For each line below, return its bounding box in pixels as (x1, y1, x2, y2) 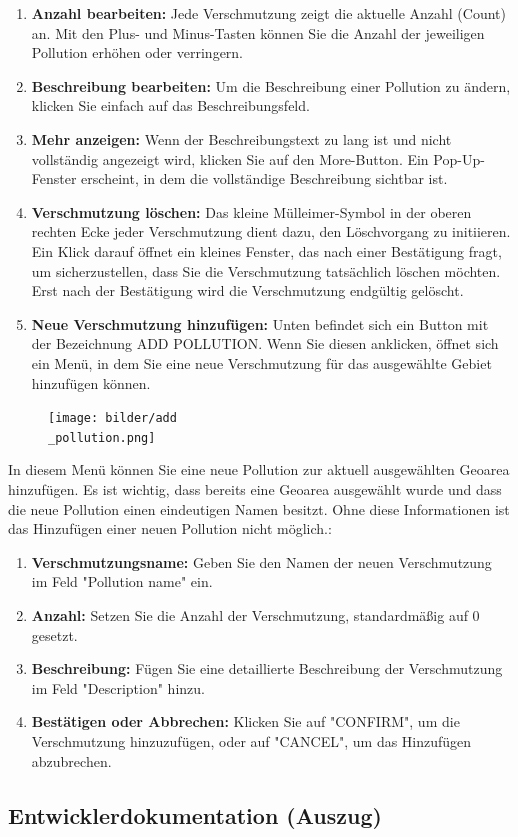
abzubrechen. (31, 750, 112, 771)
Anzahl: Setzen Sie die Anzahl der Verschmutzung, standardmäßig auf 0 (31, 604, 480, 625)
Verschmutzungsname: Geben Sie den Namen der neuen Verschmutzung (31, 551, 492, 572)
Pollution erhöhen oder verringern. (31, 42, 244, 63)
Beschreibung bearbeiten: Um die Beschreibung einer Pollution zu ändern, (31, 75, 511, 96)
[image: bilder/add (48, 411, 177, 426)
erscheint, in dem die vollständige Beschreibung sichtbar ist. (81, 168, 448, 189)
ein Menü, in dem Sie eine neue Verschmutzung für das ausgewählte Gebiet (31, 352, 492, 373)
